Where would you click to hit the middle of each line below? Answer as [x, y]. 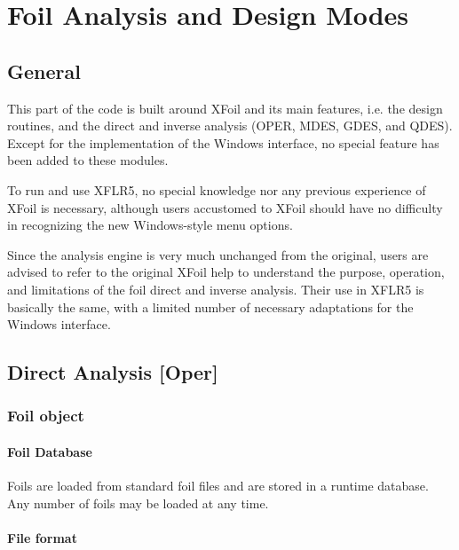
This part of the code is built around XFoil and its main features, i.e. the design [225, 108]
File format [42, 537]
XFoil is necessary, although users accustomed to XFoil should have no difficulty [225, 207]
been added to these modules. [88, 160]
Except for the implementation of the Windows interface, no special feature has [223, 142]
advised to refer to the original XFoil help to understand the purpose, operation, [226, 272]
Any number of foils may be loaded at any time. [138, 503]
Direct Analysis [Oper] [113, 372]
